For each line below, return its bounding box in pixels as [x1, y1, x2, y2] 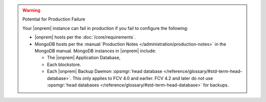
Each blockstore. [47, 61, 81, 67]
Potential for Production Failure [22, 16, 86, 22]
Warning [22, 7, 40, 13]
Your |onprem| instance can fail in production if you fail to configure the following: [22, 25, 189, 31]
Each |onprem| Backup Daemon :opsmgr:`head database [47, 68, 163, 74]
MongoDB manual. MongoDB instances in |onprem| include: [34, 48, 156, 54]
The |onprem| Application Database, [47, 55, 121, 61]
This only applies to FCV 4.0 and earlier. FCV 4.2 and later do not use [72, 75, 213, 81]
